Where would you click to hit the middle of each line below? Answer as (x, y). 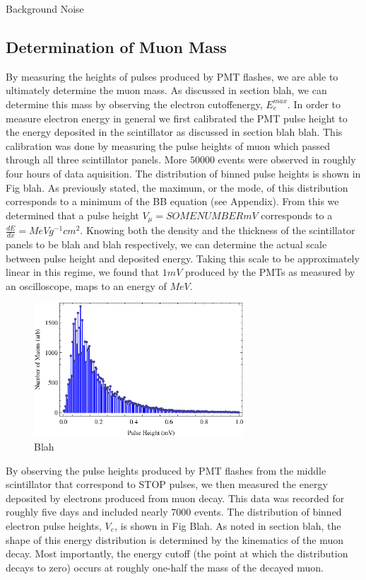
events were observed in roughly (287, 159)
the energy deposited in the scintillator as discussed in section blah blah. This (174, 132)
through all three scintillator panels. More (96, 159)
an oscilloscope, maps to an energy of (86, 285)
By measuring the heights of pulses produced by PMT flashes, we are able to (172, 76)
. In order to (314, 104)
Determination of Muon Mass (116, 46)
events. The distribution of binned (268, 512)
